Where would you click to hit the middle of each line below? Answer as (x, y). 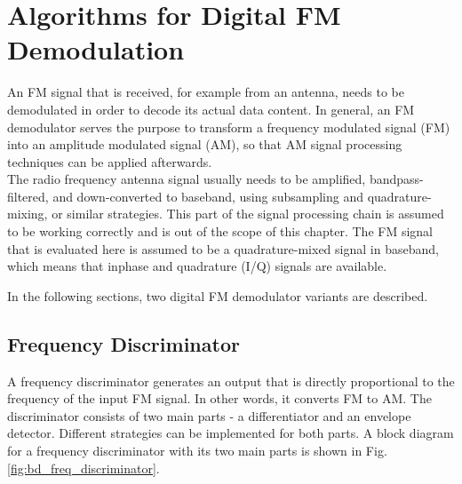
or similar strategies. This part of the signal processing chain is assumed (248, 214)
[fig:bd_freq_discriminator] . (84, 468)
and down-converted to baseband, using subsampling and (208, 196)
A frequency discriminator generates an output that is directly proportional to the (231, 381)
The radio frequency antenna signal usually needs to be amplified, (187, 179)
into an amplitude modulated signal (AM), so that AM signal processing (205, 144)
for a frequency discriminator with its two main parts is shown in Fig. (197, 451)
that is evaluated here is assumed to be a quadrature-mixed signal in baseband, (223, 248)
